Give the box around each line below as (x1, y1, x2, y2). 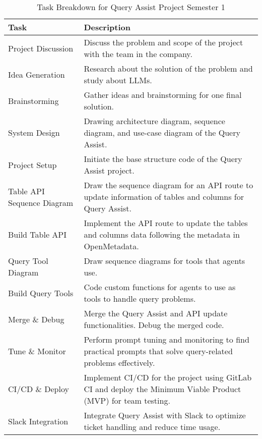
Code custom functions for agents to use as (84, 281, 236, 293)
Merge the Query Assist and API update (84, 307, 228, 319)
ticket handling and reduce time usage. (84, 421, 221, 432)
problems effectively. (84, 357, 155, 368)
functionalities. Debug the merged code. (84, 319, 224, 331)
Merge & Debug (8, 313, 64, 325)
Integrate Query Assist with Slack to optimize (84, 409, 246, 421)
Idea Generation (8, 68, 65, 80)
